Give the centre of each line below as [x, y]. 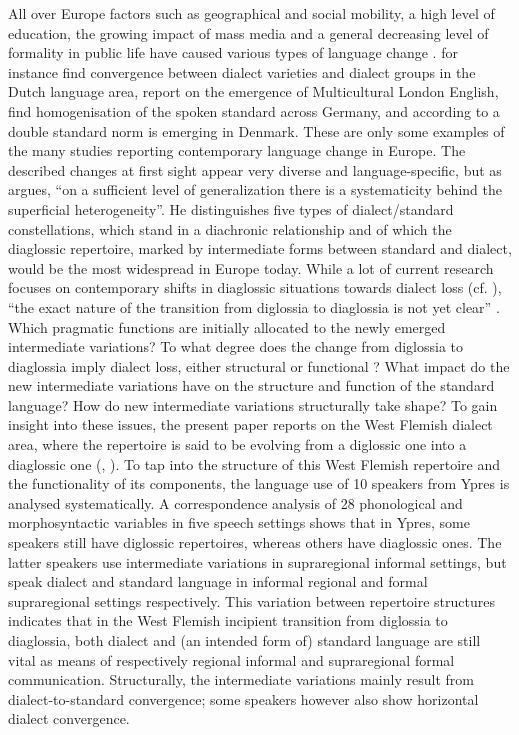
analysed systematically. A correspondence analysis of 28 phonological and [235, 502]
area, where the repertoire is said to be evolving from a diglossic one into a [237, 444]
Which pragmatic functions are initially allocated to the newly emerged [227, 326]
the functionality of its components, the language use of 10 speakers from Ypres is [259, 483]
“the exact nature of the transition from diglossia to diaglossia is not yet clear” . [254, 306]
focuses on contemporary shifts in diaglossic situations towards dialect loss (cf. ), [255, 287]
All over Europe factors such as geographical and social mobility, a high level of [251, 13]
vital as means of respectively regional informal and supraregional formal [231, 659]
